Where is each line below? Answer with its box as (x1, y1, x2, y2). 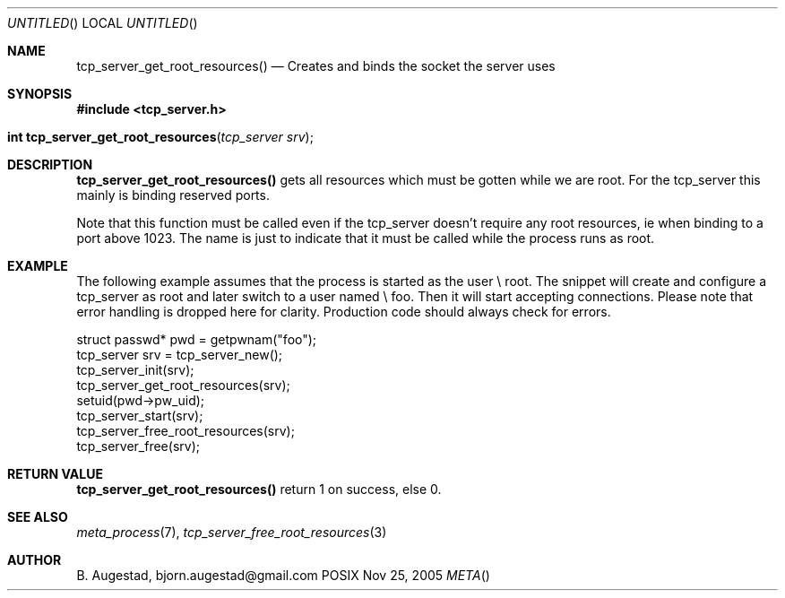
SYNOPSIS (7, 86, 73, 101)
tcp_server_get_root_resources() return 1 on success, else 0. (76, 481, 442, 497)
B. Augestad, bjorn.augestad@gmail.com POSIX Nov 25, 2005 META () (76, 568, 490, 583)
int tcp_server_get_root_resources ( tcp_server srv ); (7, 129, 314, 144)
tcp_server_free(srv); (76, 438, 200, 454)
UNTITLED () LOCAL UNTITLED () (7, 15, 198, 30)
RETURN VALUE (7, 466, 103, 481)
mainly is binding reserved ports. (76, 187, 270, 203)
